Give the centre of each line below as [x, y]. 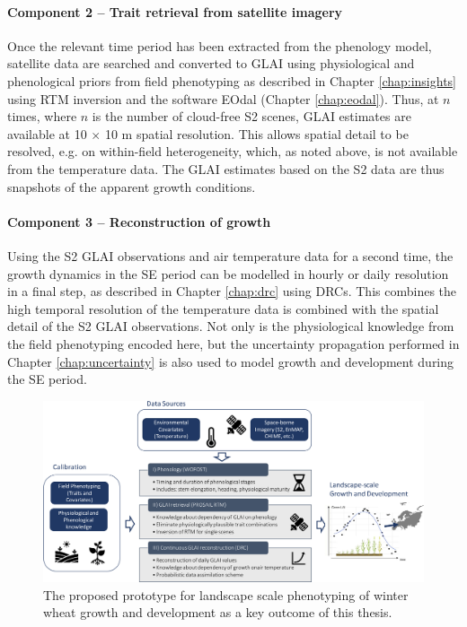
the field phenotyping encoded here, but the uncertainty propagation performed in [233, 343]
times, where [42, 116]
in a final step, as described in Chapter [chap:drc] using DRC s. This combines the [232, 291]
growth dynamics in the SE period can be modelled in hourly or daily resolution [228, 273]
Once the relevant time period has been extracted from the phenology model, [220, 45]
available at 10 [47, 133]
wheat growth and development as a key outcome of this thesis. [218, 612]
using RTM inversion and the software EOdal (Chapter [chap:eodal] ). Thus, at [223, 98]
